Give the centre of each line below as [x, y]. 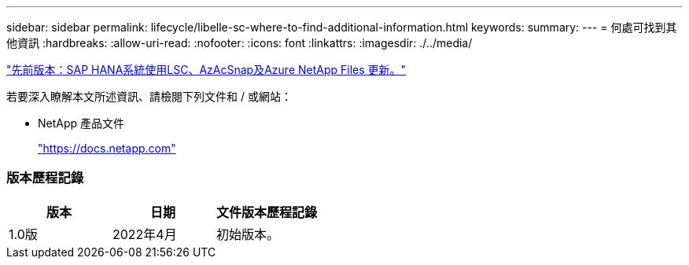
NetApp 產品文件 [81, 123]
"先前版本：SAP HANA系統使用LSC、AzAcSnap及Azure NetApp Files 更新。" [206, 70]
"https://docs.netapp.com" [107, 148]
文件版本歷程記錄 [267, 212]
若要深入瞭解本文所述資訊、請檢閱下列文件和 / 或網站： [149, 96]
